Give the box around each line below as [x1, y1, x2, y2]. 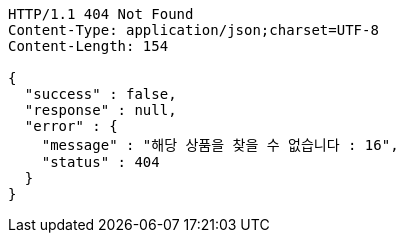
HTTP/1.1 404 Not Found [8, 6, 194, 22]
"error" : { [24, 118, 118, 134]
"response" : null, [24, 102, 177, 118]
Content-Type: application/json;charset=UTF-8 [8, 22, 379, 38]
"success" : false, [24, 86, 177, 102]
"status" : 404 [41, 154, 160, 170]
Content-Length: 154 [8, 38, 169, 54]
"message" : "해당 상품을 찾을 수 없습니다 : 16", [41, 137, 399, 153]
